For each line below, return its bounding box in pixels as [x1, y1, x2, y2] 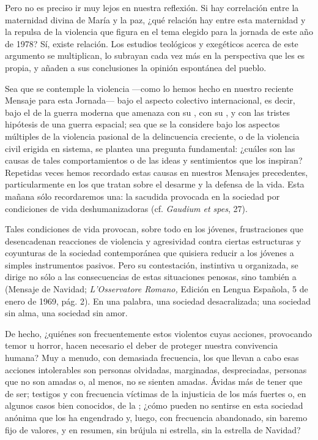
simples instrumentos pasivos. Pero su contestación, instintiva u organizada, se [5, 258, 298, 271]
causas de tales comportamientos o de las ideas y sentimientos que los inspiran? [5, 154, 303, 167]
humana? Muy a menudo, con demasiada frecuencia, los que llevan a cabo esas [5, 351, 299, 364]
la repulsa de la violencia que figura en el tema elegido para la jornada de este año [5, 25, 313, 38]
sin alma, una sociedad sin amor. [5, 306, 128, 319]
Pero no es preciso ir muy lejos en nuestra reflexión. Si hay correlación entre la [5, 1, 299, 13]
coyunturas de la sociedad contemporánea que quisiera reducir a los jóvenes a [5, 246, 294, 259]
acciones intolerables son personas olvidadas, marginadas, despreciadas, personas [5, 363, 307, 376]
